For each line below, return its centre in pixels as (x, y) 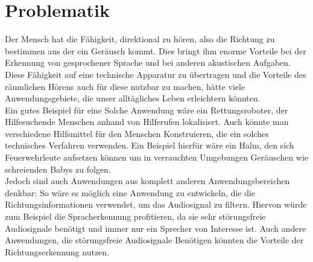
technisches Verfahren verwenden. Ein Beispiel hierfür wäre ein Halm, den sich (150, 145)
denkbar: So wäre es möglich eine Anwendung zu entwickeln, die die (130, 192)
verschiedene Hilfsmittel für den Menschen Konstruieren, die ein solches (137, 133)
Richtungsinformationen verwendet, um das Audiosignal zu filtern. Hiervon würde (156, 204)
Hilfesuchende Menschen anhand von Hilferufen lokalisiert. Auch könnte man (147, 122)
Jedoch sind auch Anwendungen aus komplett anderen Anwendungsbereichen (147, 181)
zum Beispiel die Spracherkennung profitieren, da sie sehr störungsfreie (135, 216)
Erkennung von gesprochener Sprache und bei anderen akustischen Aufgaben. (148, 62)
